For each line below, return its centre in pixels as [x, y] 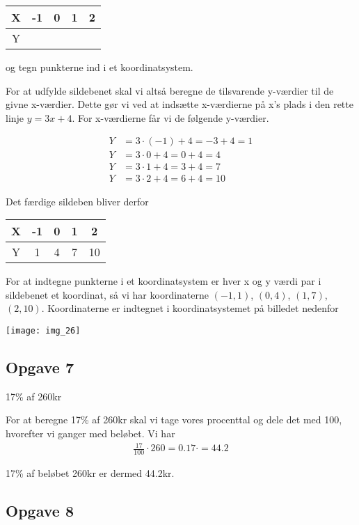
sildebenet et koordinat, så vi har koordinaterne [107, 294]
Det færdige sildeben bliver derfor [77, 201]
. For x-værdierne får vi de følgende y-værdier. [170, 117]
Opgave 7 [40, 367]
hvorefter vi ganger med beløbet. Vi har [90, 433]
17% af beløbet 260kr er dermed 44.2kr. [90, 472]
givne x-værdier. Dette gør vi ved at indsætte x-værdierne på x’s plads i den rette [179, 104]
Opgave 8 [40, 510]
